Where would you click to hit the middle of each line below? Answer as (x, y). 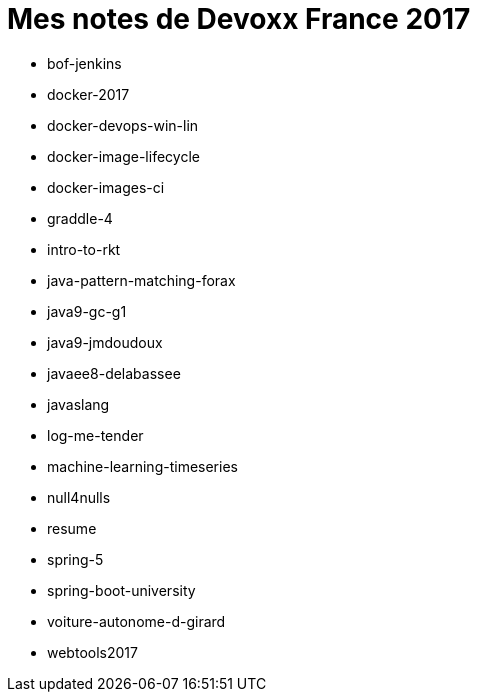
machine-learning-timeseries (142, 466)
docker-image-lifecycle (123, 156)
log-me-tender (95, 435)
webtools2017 (92, 652)
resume (72, 528)
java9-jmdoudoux (105, 342)
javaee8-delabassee (114, 373)
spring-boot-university (121, 590)
